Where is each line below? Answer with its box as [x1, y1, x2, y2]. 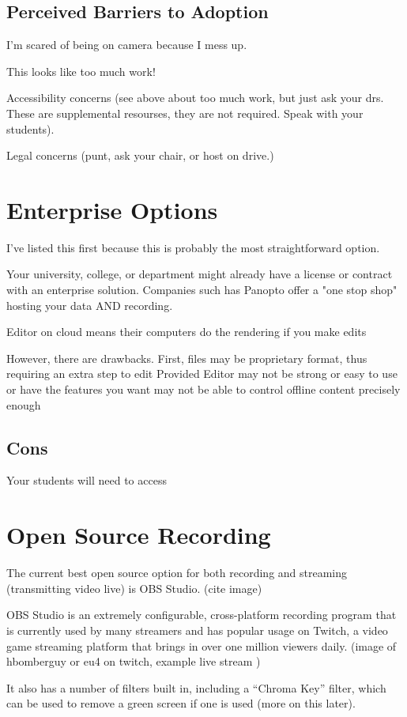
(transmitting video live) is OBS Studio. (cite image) [6, 579, 262, 596]
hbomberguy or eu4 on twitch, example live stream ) [6, 653, 261, 670]
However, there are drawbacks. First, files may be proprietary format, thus [6, 349, 367, 366]
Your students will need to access [6, 472, 167, 489]
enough [6, 396, 41, 413]
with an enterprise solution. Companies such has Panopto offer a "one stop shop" [6, 281, 398, 298]
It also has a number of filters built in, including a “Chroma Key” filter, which [6, 679, 386, 696]
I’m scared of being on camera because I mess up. [6, 36, 247, 53]
